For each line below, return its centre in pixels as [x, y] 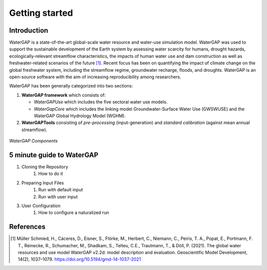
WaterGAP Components [33, 141]
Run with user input [58, 197]
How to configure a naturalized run [74, 213]
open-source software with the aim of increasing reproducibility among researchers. [95, 77]
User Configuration [41, 206]
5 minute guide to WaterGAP [54, 155]
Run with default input [61, 190]
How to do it [51, 174]
